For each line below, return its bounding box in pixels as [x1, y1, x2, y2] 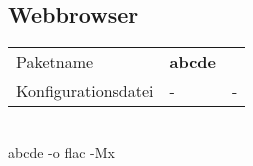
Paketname [16, 50, 94, 74]
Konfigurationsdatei [16, 79, 154, 103]
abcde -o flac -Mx [8, 141, 115, 162]
